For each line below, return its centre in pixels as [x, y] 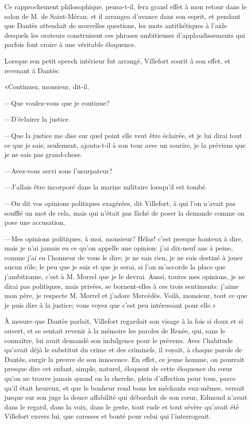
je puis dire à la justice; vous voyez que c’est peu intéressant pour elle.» [110, 305]
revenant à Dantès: [32, 70]
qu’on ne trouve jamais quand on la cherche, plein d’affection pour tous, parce [120, 378]
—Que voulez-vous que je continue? [57, 102]
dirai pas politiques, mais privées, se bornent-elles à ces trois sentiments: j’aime [122, 286]
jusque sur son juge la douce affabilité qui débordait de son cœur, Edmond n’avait [126, 397]
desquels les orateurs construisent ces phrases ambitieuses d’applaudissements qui [125, 35]
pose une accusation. [35, 222]
